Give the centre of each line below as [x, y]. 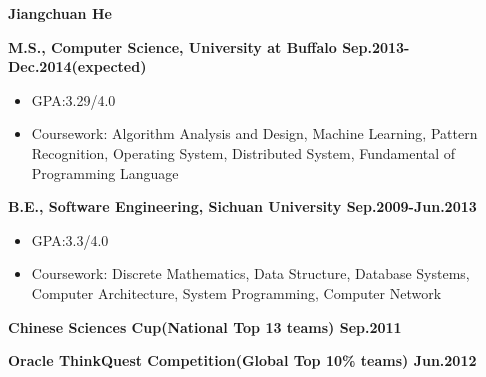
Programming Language [105, 172]
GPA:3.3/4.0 [70, 239]
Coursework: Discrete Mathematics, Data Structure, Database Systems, [250, 273]
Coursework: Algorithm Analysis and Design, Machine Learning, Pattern [254, 133]
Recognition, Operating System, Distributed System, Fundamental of [243, 152]
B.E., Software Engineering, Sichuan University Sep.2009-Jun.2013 [242, 206]
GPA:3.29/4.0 [73, 99]
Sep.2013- [376, 46]
